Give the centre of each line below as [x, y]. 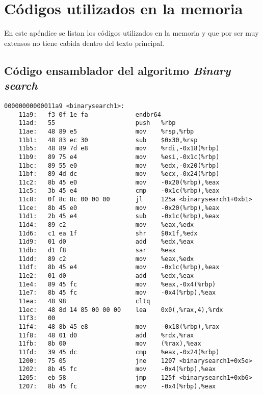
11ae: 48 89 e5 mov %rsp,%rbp [106, 131]
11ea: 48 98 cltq [84, 301]
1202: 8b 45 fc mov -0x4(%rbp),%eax [117, 369]
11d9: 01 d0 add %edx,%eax [106, 242]
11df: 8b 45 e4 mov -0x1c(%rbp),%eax [119, 267]
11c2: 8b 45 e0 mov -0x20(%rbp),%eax [119, 182]
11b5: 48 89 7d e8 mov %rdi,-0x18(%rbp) [119, 149]
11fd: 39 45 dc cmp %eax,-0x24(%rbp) [119, 352]
